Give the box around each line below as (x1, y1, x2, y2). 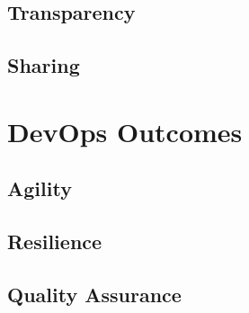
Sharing (7, 51, 80, 79)
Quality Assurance (7, 280, 182, 308)
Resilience (7, 228, 102, 255)
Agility (7, 174, 72, 202)
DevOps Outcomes (7, 112, 243, 149)
